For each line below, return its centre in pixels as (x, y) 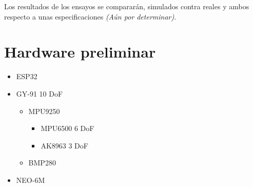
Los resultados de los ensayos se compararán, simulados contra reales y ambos (127, 6)
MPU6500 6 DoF (67, 128)
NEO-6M (31, 180)
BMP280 (42, 163)
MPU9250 (44, 111)
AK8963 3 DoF (64, 145)
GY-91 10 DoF (40, 93)
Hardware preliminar (80, 52)
